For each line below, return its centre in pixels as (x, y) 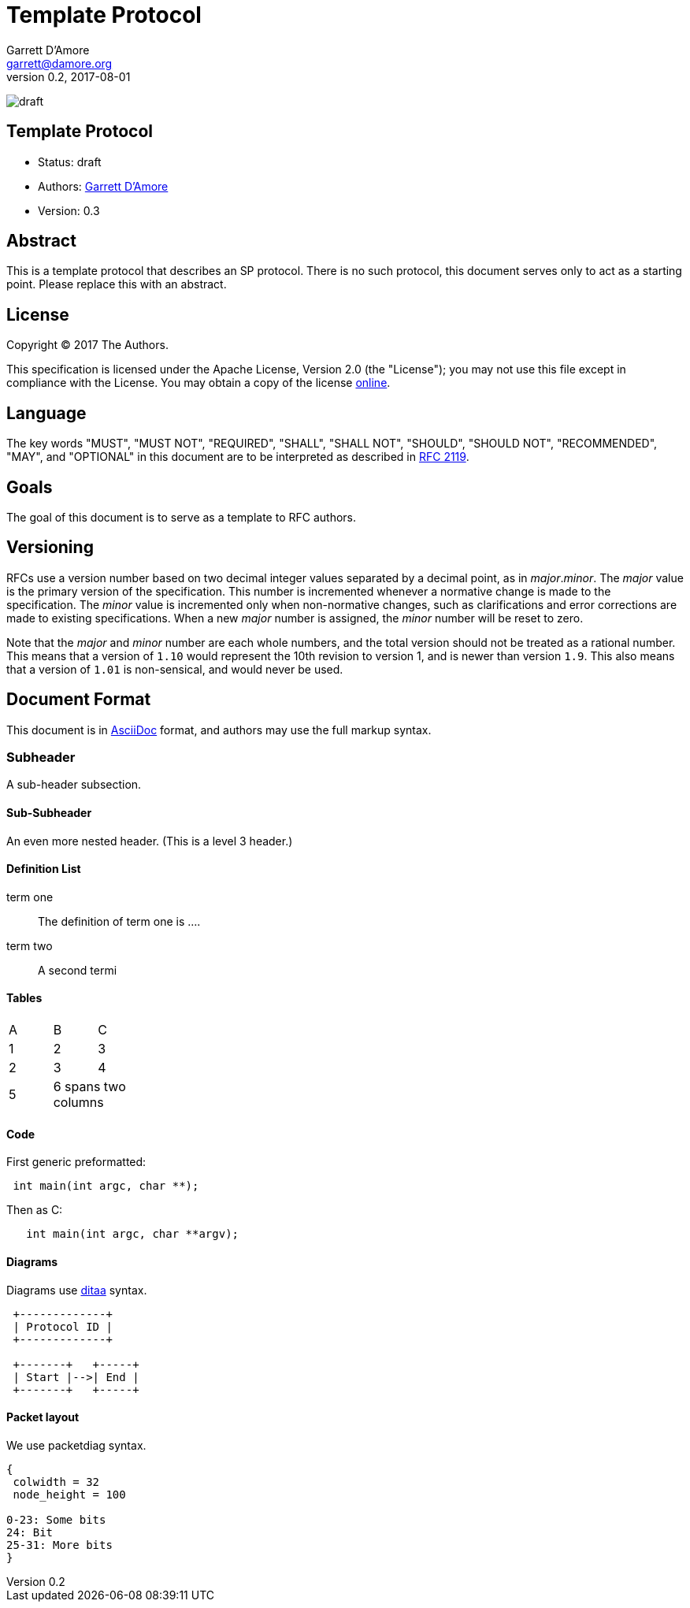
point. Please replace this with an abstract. (117, 284)
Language (46, 413)
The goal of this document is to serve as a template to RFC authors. (182, 517)
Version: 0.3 (69, 210)
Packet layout (43, 1417)
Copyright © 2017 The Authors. (87, 345)
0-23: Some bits (56, 1519)
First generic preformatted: (76, 1162)
